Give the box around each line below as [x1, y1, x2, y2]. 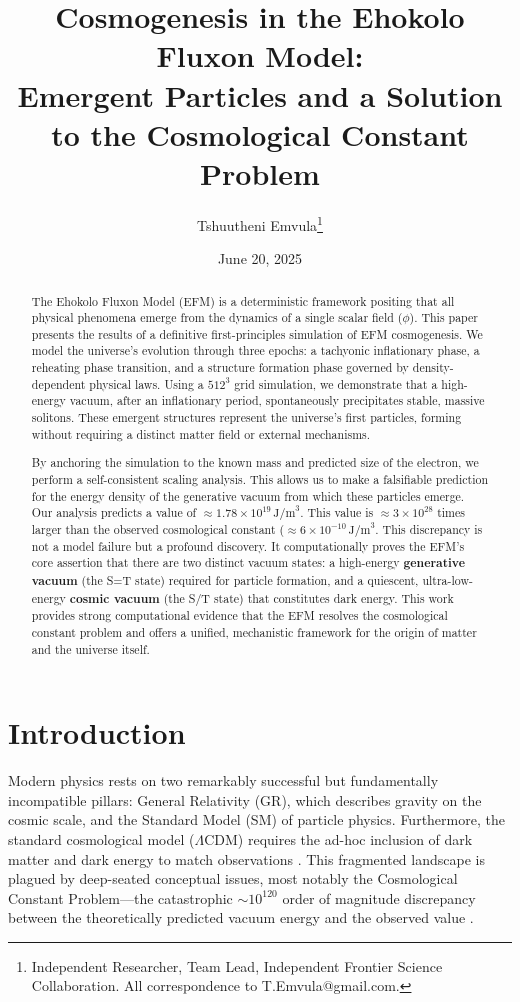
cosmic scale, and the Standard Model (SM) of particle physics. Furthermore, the [8, 809, 505, 830]
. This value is [300, 504, 374, 521]
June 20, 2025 [217, 248, 303, 269]
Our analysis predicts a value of [31, 504, 197, 521]
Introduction [8, 712, 186, 753]
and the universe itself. [31, 640, 150, 657]
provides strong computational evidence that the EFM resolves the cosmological [31, 607, 448, 624]
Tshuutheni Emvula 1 [197, 211, 323, 235]
